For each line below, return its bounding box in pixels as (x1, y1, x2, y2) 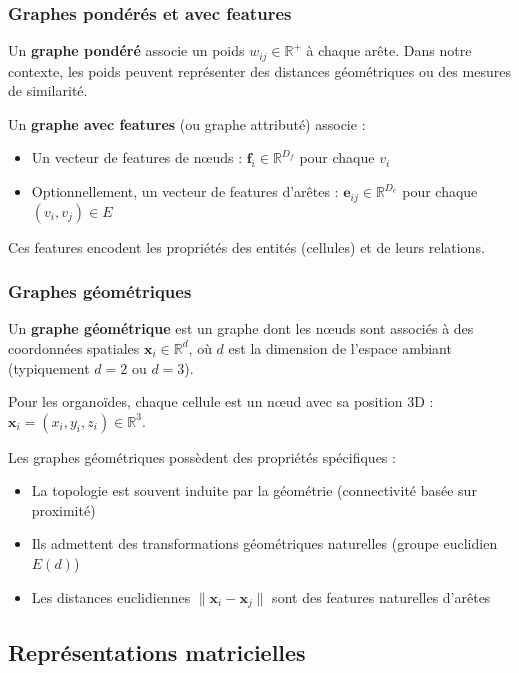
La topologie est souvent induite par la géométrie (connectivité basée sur (31, 480, 477, 501)
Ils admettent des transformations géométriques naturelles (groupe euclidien (31, 533, 498, 554)
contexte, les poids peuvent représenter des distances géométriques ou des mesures (8, 60, 511, 81)
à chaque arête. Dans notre (306, 40, 472, 61)
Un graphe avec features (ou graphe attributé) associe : (8, 113, 366, 134)
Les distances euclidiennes (31, 586, 191, 607)
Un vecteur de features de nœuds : (31, 147, 243, 168)
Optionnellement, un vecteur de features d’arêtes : (31, 181, 339, 202)
